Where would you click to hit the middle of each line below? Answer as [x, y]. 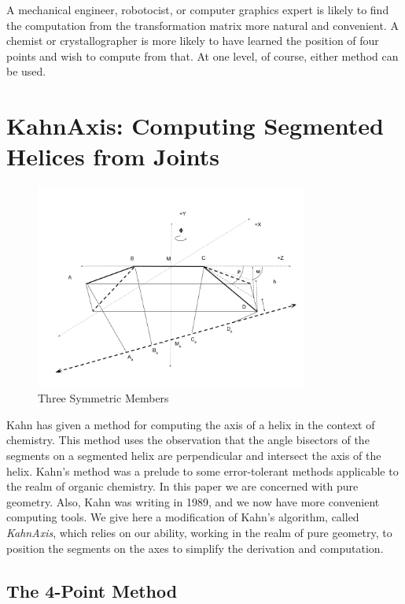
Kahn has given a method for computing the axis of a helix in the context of [191, 424]
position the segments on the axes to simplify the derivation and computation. [195, 548]
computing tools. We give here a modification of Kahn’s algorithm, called [183, 517]
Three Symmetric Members [103, 398]
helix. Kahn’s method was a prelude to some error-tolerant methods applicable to [202, 471]
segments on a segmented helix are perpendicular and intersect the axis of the [194, 456]
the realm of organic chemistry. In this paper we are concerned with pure [182, 486]
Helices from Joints [113, 156]
